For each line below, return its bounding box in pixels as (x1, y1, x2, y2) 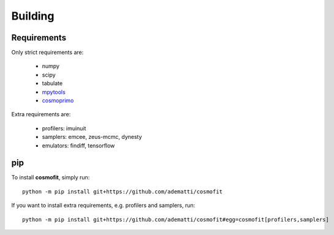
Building (11, 9, 55, 23)
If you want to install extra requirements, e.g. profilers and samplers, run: (11, 202, 195, 209)
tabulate (42, 80, 63, 87)
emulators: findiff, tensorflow (42, 141, 115, 149)
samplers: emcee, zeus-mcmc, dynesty (42, 133, 142, 141)
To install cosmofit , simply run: (11, 174, 90, 181)
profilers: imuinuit (42, 124, 86, 132)
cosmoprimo (42, 97, 74, 104)
